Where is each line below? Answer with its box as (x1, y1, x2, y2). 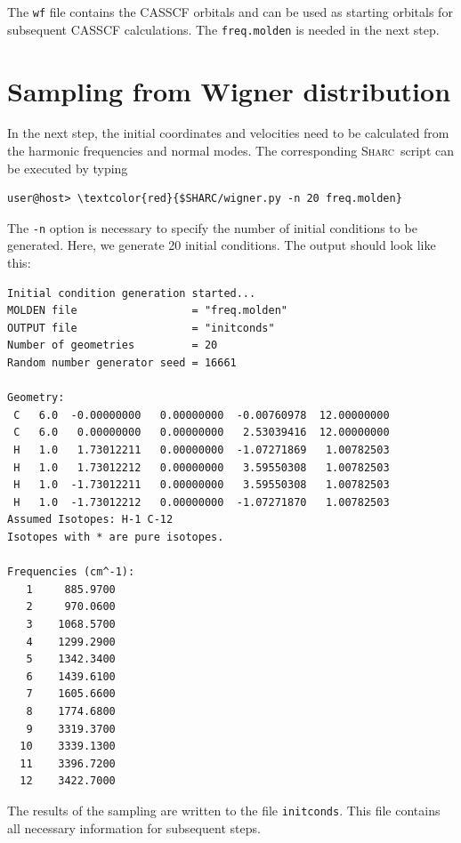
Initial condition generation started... (7, 286, 256, 300)
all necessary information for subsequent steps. (7, 818, 261, 837)
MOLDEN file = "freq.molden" (7, 304, 287, 317)
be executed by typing (7, 158, 128, 177)
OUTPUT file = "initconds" (7, 321, 275, 334)
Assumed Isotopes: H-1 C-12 (7, 513, 174, 526)
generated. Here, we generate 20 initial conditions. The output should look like (7, 236, 436, 254)
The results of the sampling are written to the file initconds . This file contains (7, 800, 441, 819)
